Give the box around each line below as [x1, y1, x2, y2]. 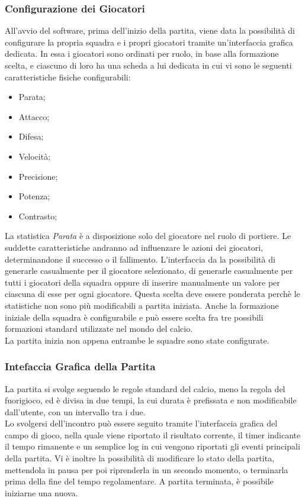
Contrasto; [18, 209, 57, 222]
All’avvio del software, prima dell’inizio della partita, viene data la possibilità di [5, 24, 296, 37]
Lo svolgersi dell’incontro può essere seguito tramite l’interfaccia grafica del [5, 417, 278, 429]
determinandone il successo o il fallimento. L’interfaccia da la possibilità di [5, 253, 275, 265]
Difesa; [18, 130, 44, 143]
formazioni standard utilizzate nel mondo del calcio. [5, 322, 193, 335]
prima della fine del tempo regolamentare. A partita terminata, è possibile [5, 475, 274, 487]
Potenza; [18, 190, 50, 202]
